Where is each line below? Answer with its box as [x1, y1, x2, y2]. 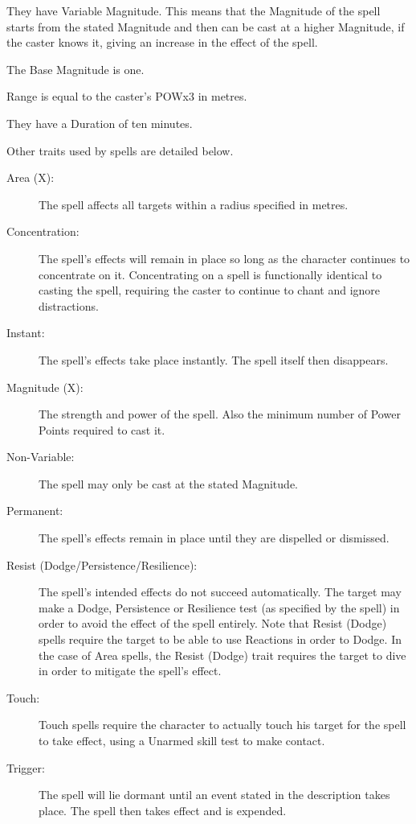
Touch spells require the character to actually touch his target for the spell [39, 716, 406, 733]
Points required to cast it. [39, 421, 165, 438]
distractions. [39, 297, 99, 314]
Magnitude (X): [6, 378, 84, 395]
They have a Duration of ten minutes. [6, 114, 193, 131]
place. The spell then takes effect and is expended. [39, 801, 287, 818]
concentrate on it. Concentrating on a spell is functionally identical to [39, 266, 382, 282]
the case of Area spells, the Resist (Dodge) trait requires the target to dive [39, 646, 406, 663]
